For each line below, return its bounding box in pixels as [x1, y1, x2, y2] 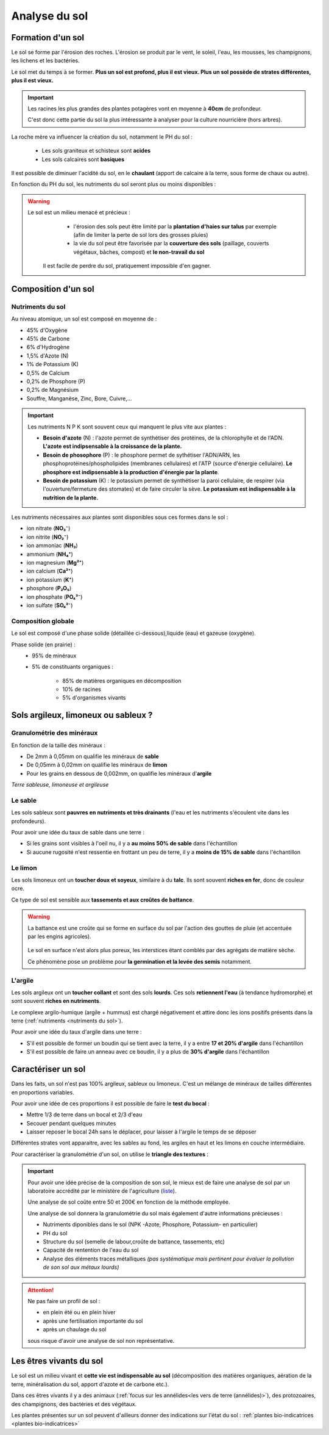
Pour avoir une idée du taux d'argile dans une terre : [11, 1028, 143, 1036]
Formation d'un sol [11, 32, 85, 43]
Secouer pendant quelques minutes [26, 1119, 116, 1127]
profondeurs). [11, 817, 46, 825]
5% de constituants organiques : [32, 663, 114, 671]
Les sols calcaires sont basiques [41, 156, 125, 163]
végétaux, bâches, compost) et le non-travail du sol [73, 248, 205, 256]
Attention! [27, 1286, 54, 1293]
